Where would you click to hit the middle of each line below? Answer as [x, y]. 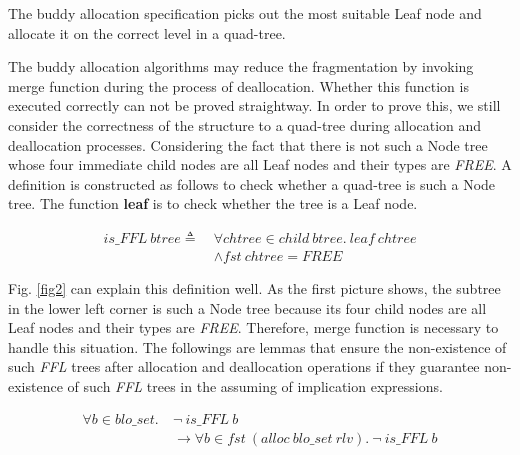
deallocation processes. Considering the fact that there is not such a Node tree [248, 144]
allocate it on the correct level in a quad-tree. [147, 32]
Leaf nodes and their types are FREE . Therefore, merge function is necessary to [253, 327]
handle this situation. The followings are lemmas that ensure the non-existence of [257, 346]
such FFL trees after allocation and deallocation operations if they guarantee [244, 366]
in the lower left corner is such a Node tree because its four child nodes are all [247, 307]
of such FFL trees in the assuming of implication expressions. [255, 385]
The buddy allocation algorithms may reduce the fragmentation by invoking [241, 66]
